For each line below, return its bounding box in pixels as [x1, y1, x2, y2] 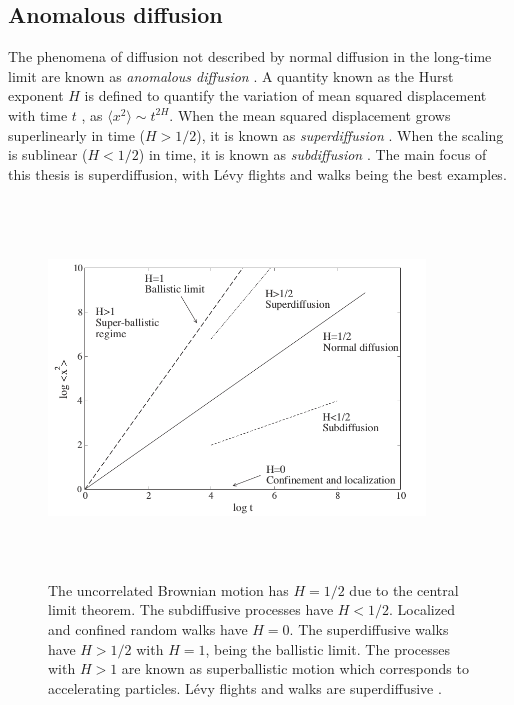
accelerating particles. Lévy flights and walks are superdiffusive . [48, 677, 442, 698]
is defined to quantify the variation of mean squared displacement [84, 85, 487, 106]
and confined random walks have [48, 619, 248, 640]
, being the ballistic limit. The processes [205, 638, 450, 659]
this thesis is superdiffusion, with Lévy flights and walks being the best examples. [8, 163, 507, 184]
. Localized [389, 599, 455, 620]
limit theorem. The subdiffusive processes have [48, 599, 334, 620]
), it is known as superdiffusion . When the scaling [196, 124, 504, 145]
